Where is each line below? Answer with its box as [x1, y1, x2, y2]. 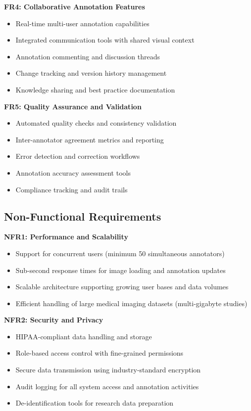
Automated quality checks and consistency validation [15, 118, 177, 128]
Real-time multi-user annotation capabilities [15, 18, 150, 28]
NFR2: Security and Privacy [4, 315, 103, 325]
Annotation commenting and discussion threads [15, 51, 160, 61]
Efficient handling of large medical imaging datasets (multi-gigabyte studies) [15, 298, 248, 308]
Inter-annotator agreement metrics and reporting [15, 134, 164, 144]
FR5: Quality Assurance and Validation [4, 101, 142, 111]
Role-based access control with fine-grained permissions [15, 348, 184, 358]
